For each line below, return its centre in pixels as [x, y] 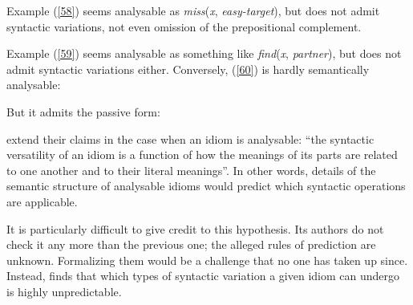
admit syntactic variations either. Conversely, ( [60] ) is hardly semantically [188, 69]
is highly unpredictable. [64, 291]
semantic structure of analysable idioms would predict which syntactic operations [206, 186]
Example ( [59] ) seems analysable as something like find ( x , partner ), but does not [204, 53]
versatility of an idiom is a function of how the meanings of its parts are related [202, 155]
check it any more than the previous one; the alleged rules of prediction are [191, 244]
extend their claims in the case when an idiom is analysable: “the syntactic [190, 138]
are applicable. [42, 201]
